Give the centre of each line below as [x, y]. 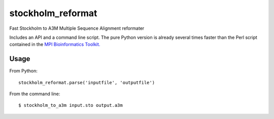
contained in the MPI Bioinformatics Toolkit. [55, 44]
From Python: [24, 71]
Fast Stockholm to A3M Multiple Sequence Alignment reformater [77, 28]
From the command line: [35, 94]
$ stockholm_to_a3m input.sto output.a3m [71, 105]
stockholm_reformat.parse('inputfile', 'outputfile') [87, 82]
